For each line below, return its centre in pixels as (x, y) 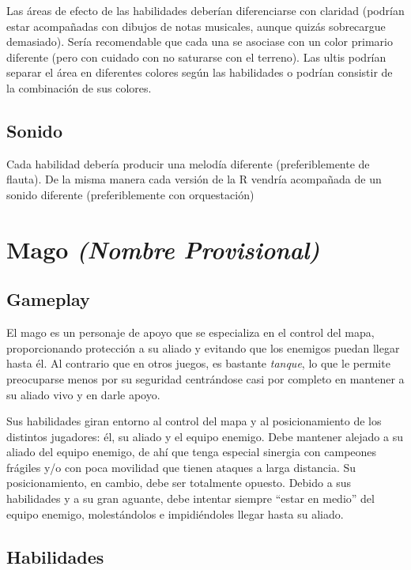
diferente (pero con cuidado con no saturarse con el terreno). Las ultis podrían (196, 57)
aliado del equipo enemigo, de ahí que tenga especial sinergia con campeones (192, 452)
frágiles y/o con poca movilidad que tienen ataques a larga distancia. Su (181, 467)
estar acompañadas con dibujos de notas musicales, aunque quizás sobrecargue (196, 26)
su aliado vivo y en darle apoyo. (83, 394)
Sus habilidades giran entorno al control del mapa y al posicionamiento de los (194, 421)
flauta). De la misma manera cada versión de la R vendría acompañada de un (194, 179)
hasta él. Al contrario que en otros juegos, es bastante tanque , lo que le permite (198, 363)
